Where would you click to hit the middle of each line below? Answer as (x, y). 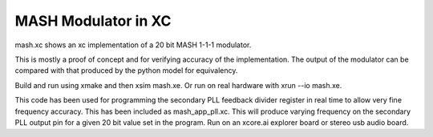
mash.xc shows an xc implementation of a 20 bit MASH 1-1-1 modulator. (133, 45)
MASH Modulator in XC (93, 21)
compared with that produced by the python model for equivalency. (126, 71)
